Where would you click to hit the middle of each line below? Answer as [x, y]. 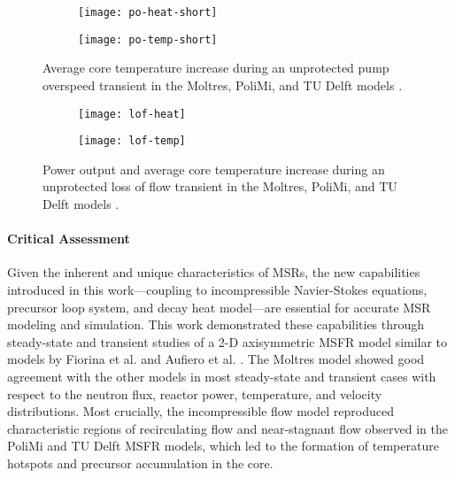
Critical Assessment [69, 239]
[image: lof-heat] [132, 114]
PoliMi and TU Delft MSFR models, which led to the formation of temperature [223, 446]
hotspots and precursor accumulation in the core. [140, 463]
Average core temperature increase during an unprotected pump [216, 68]
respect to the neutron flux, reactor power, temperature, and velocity [195, 393]
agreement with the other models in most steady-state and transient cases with [222, 376]
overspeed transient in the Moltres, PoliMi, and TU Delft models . [223, 85]
